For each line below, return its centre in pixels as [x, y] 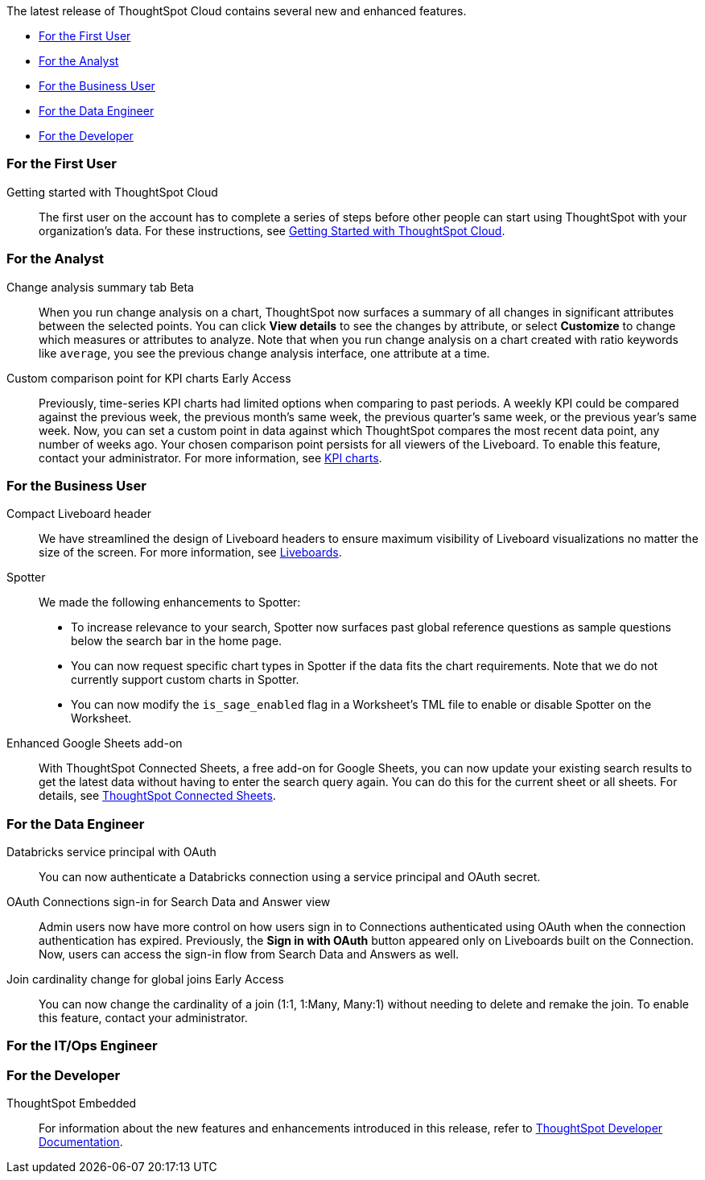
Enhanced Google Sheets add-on [95, 743]
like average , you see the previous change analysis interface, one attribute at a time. [264, 353]
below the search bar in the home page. [177, 641]
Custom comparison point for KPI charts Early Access [149, 378]
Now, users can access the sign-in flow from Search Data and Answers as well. [249, 954]
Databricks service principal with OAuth [111, 852]
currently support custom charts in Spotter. [185, 680]
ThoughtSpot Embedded [72, 1103]
